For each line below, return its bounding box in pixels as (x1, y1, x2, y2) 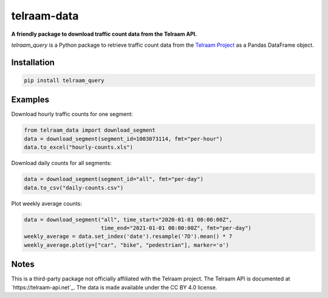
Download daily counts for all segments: (11, 160, 112, 167)
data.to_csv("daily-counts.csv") (24, 184, 124, 191)
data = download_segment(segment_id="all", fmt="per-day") (24, 176, 203, 183)
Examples (11, 95, 50, 105)
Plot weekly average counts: (11, 200, 82, 207)
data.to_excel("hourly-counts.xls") (24, 144, 134, 151)
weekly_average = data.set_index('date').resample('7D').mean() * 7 (24, 233, 233, 240)
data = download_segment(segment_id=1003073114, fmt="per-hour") (24, 135, 223, 142)
